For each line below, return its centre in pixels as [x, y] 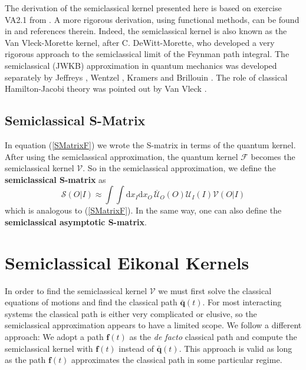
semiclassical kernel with [49, 348]
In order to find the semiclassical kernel [76, 290]
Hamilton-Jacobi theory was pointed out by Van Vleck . [106, 89]
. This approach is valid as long [236, 348]
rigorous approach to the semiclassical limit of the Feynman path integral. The [147, 54]
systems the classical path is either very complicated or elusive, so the [131, 313]
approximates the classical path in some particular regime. [177, 360]
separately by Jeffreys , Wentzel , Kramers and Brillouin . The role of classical [146, 77]
